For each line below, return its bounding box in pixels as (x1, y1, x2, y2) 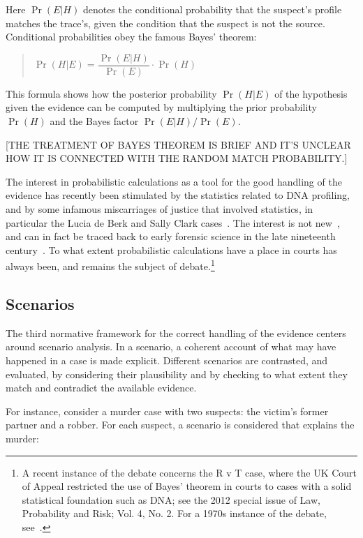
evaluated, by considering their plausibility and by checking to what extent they (6, 366, 348, 381)
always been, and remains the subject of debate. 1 (6, 257, 215, 274)
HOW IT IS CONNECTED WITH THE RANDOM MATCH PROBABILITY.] (6, 151, 348, 165)
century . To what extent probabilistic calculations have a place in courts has (6, 242, 337, 257)
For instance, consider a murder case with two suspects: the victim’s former (6, 403, 329, 418)
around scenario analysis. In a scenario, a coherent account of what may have (6, 339, 336, 354)
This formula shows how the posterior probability (6, 86, 217, 100)
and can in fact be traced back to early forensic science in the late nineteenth (6, 229, 336, 244)
